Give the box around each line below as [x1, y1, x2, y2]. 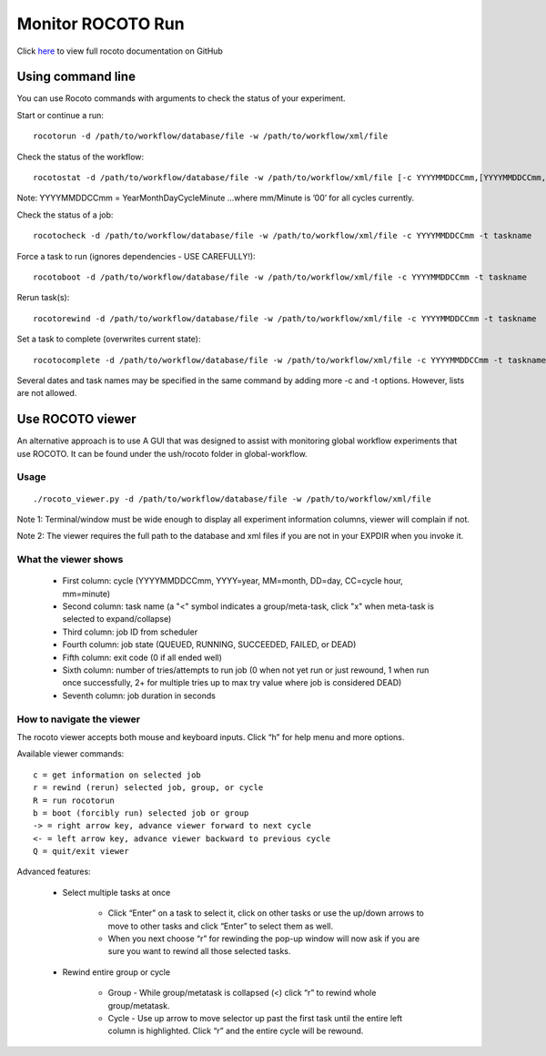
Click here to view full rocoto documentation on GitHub [16, 46, 223, 56]
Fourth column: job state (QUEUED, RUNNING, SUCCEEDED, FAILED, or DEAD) [62, 639, 357, 650]
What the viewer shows [16, 553, 124, 566]
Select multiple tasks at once [62, 887, 171, 898]
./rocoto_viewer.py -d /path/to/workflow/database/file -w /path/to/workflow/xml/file [33, 493, 431, 504]
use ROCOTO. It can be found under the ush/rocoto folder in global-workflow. [16, 448, 308, 459]
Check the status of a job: [16, 209, 114, 220]
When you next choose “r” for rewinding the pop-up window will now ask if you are [107, 933, 420, 944]
